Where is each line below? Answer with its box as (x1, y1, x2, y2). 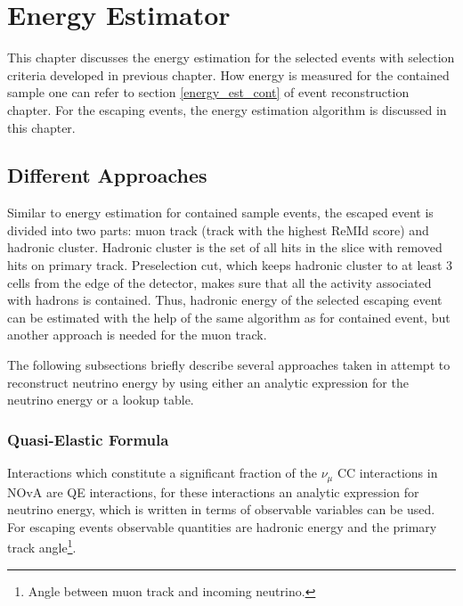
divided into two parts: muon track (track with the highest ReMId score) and (7, 220, 429, 239)
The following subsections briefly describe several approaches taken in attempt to (7, 356, 451, 374)
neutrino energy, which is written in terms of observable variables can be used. (7, 500, 435, 519)
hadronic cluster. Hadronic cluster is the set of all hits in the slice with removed (7, 238, 443, 257)
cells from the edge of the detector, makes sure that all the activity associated (7, 273, 432, 291)
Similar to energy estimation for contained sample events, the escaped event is (7, 203, 434, 222)
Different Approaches (7, 161, 207, 189)
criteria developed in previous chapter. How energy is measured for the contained (7, 65, 450, 84)
